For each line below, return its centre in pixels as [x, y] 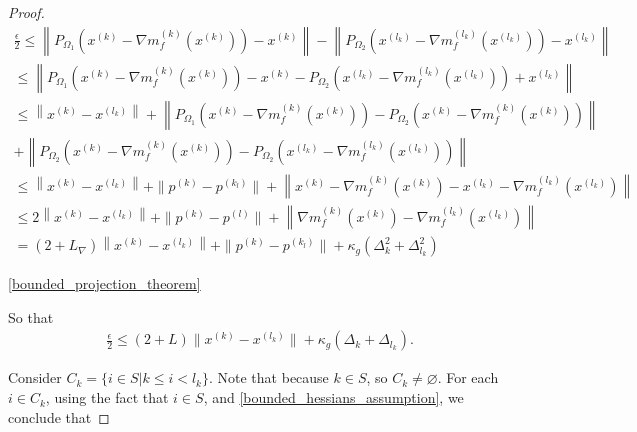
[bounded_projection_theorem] [104, 283]
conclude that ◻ [59, 416]
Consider [35, 377]
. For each [468, 377]
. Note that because [268, 377]
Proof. [26, 12]
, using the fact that [107, 397]
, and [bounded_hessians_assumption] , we [333, 397]
